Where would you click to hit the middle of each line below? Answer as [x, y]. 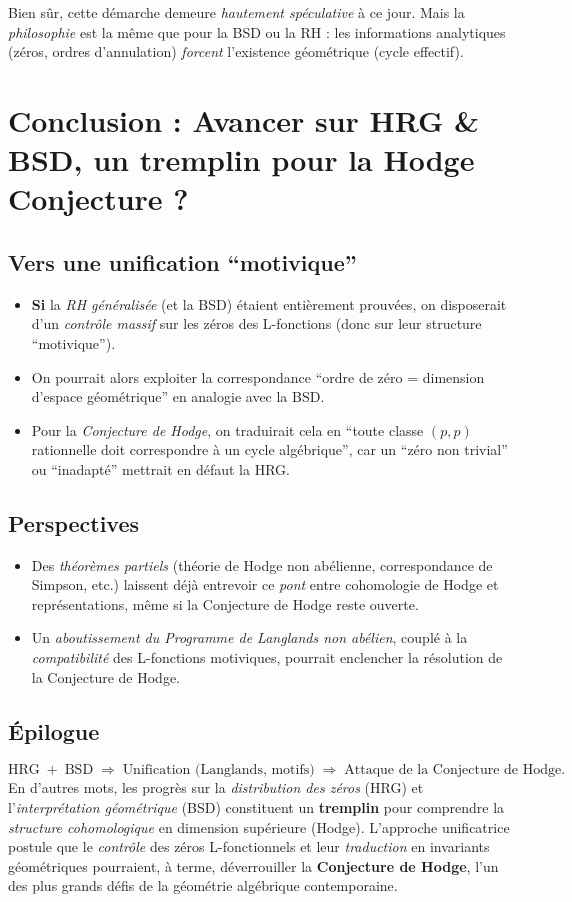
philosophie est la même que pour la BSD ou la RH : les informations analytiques [257, 31]
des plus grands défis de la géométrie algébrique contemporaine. [203, 885]
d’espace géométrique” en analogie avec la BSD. [178, 396]
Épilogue [54, 730]
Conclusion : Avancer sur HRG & [244, 119]
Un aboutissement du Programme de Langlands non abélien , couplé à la [249, 637]
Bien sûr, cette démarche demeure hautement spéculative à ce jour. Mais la [236, 12]
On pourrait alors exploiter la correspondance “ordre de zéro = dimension [258, 376]
